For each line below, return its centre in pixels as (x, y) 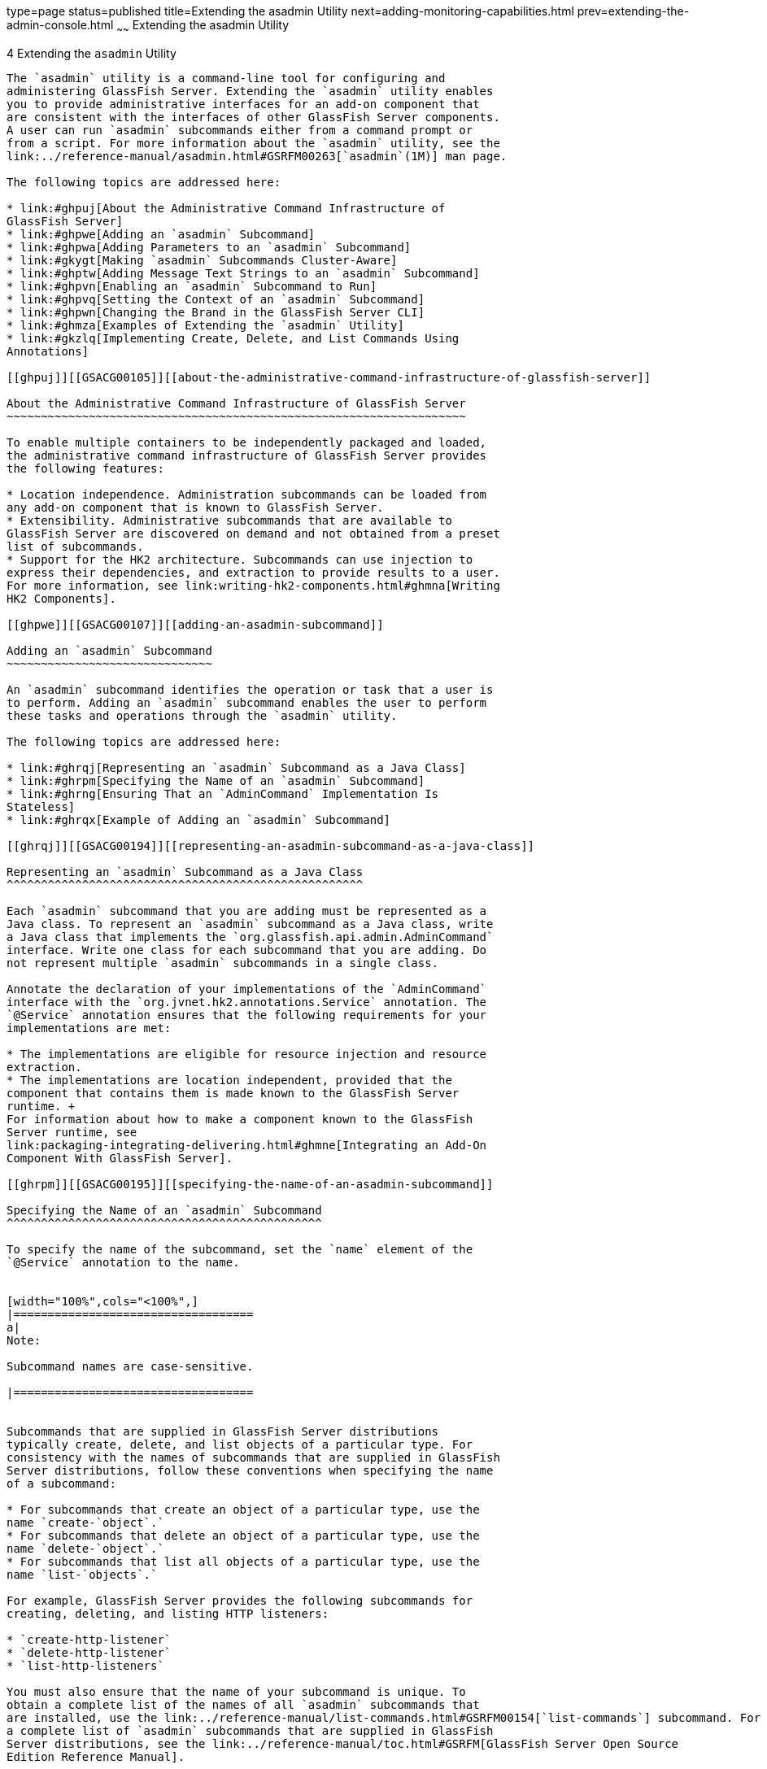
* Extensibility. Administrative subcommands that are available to (229, 520)
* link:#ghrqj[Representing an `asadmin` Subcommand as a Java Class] (236, 767)
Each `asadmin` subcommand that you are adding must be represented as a (247, 911)
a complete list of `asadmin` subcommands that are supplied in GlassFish (250, 1730)
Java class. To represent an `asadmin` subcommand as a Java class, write (250, 924)
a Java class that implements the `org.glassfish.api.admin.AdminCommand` (250, 937)
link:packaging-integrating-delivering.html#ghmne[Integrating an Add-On (247, 1145)
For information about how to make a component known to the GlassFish (240, 1119)
